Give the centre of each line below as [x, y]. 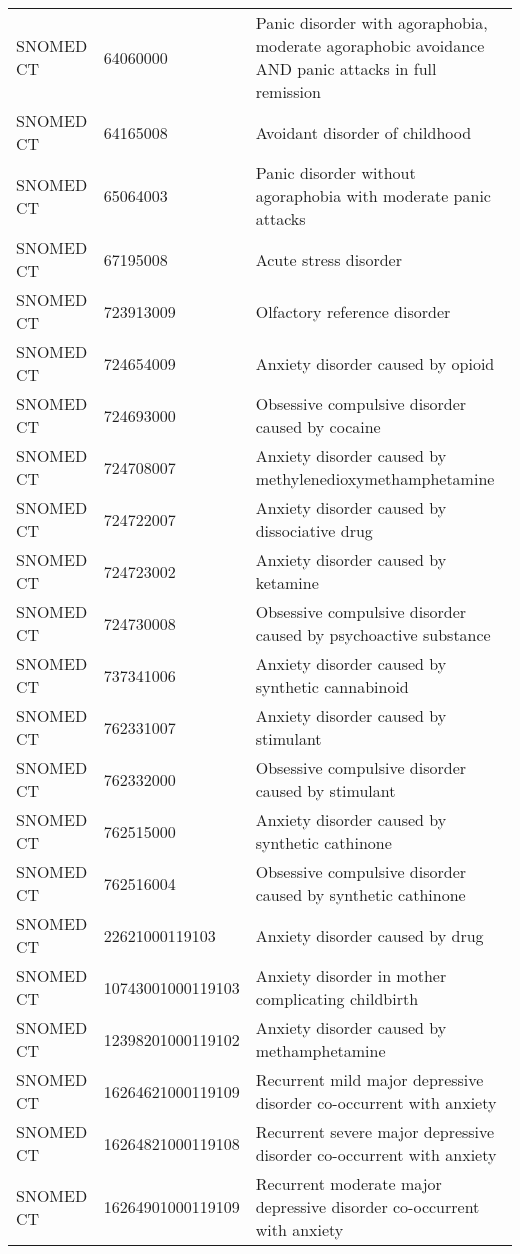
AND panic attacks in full [346, 68]
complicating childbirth [337, 998]
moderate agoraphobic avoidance [370, 45]
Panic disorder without [335, 172]
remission [288, 91]
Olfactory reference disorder [353, 311]
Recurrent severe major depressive [375, 1131]
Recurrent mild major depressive [369, 1079]
